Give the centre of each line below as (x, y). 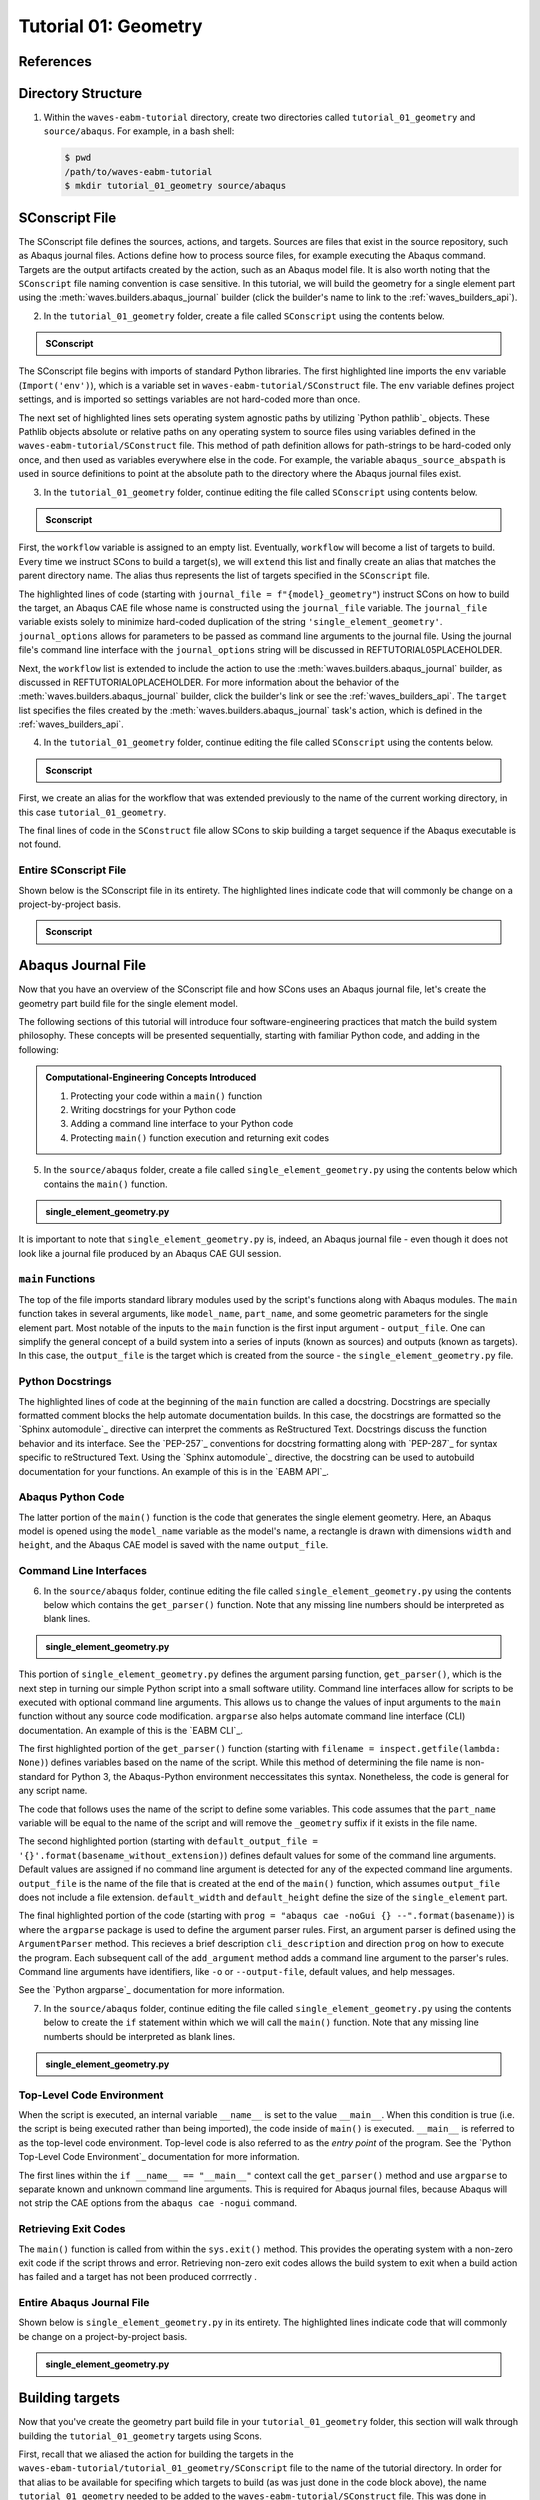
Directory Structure (80, 93)
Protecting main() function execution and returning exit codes (200, 1137)
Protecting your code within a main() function (166, 1096)
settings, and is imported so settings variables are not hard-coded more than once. (189, 399)
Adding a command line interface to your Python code (182, 1124)
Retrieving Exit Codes (72, 2229)
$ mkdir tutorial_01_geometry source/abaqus (175, 186)
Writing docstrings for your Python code (153, 1109)
